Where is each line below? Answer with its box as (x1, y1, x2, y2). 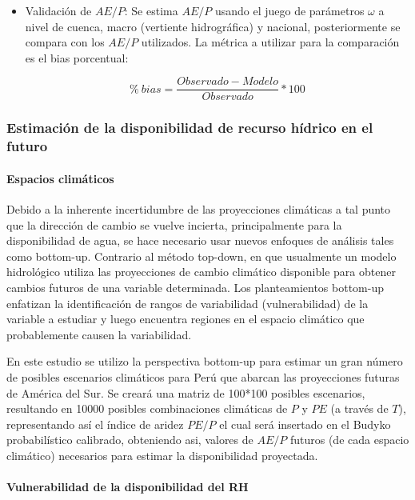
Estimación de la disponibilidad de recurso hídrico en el (6, 118, 373, 138)
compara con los (25, 34, 105, 50)
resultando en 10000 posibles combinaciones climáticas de (6, 400, 288, 417)
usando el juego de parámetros (214, 2, 365, 18)
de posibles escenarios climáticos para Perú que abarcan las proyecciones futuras (6, 368, 400, 385)
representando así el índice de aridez (6, 415, 184, 432)
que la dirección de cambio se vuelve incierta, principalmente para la (6, 216, 342, 233)
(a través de (330, 400, 389, 417)
